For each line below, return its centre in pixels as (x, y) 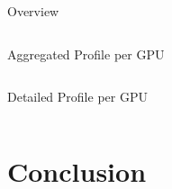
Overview (33, 11)
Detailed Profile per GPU (77, 97)
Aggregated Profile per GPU (86, 54)
